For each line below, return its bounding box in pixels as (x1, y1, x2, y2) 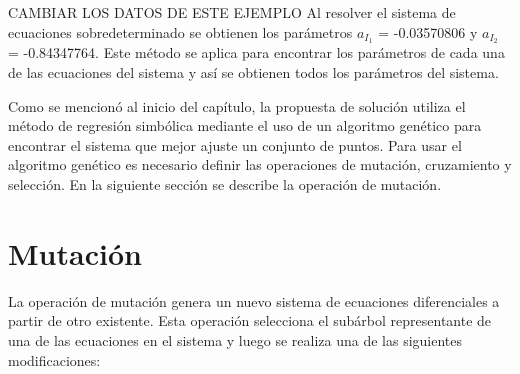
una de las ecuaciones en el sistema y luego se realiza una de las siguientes (8, 329, 463, 350)
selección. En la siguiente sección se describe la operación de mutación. (8, 174, 442, 195)
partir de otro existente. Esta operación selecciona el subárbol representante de (8, 310, 492, 331)
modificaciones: (8, 349, 101, 370)
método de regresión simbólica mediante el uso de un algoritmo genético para (8, 115, 482, 136)
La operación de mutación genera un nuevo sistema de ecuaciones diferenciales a (8, 290, 500, 311)
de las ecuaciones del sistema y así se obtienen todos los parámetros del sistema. (8, 62, 499, 83)
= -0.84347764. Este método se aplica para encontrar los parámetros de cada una (8, 42, 505, 63)
